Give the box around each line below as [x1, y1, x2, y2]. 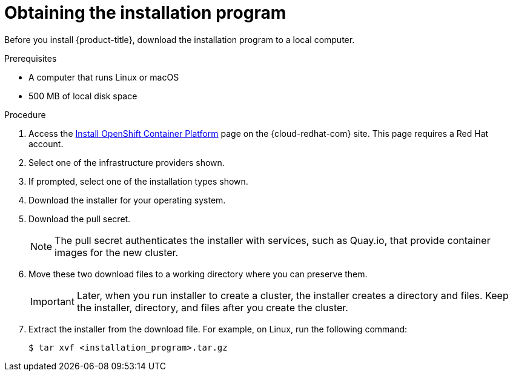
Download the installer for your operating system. [28, 194, 226, 205]
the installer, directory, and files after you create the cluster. [76, 301, 348, 314]
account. [28, 138, 64, 149]
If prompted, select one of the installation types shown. [28, 176, 248, 186]
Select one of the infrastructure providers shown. [28, 157, 225, 168]
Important [30, 295, 74, 308]
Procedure [4, 109, 46, 120]
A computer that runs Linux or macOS [28, 71, 179, 82]
